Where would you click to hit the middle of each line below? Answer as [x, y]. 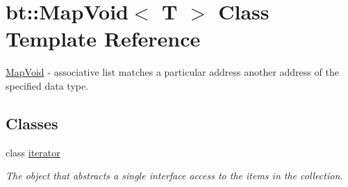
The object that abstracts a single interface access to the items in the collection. [174, 176]
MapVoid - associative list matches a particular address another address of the [172, 72]
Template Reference [103, 39]
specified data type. [47, 85]
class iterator [33, 152]
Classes [32, 123]
